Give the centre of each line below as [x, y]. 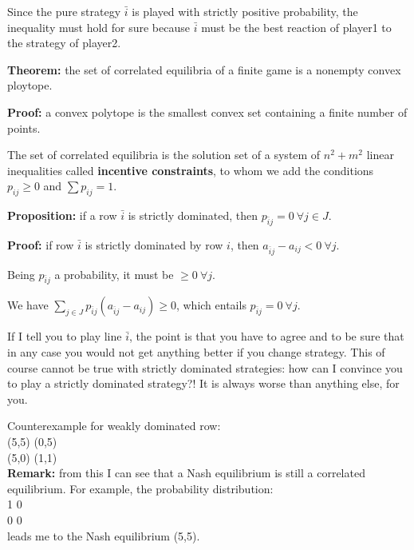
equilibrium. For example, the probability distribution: [140, 488]
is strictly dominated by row [154, 244]
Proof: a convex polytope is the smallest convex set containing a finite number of [207, 112]
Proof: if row [41, 244]
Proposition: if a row [62, 215]
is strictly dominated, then [193, 215]
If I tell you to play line [65, 336]
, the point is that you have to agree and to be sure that [267, 336]
